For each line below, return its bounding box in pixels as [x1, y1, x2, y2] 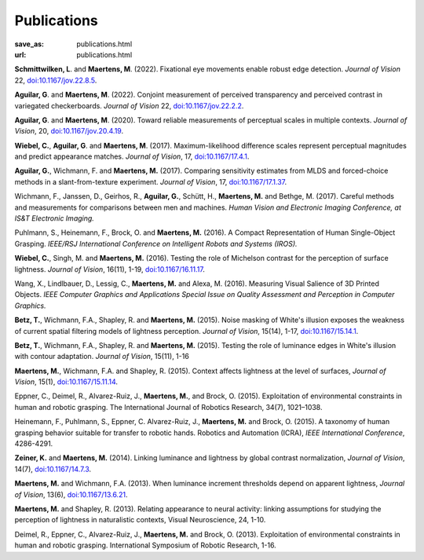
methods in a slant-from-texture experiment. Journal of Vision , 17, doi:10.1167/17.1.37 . [14, 177, 287, 186]
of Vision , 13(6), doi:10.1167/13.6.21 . [14, 489, 128, 499]
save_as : [14, 39, 45, 49]
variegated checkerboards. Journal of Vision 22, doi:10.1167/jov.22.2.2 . [14, 101, 244, 110]
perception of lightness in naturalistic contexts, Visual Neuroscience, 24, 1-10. [14, 515, 266, 525]
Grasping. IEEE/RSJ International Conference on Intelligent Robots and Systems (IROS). [14, 239, 298, 248]
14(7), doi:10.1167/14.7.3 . [14, 464, 92, 474]
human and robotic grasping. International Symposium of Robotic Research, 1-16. [14, 540, 276, 550]
